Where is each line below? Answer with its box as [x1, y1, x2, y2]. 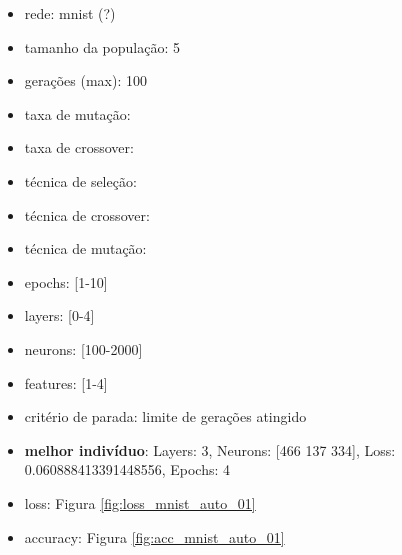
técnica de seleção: [24, 170, 137, 191]
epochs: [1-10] [24, 271, 108, 292]
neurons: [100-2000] [24, 338, 143, 359]
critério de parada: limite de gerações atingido [24, 406, 307, 427]
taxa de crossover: [24, 137, 134, 158]
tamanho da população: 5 [24, 36, 180, 57]
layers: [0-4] [24, 305, 95, 326]
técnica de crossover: [24, 204, 150, 225]
